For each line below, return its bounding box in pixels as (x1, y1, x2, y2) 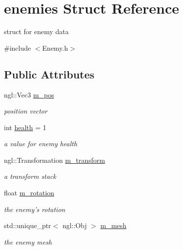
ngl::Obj (62, 220, 87, 231)
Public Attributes (4, 66, 95, 81)
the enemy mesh (4, 236, 52, 247)
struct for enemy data (4, 26, 69, 37)
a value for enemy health (4, 138, 78, 149)
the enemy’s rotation (4, 204, 65, 214)
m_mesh (100, 220, 127, 231)
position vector (4, 106, 47, 116)
